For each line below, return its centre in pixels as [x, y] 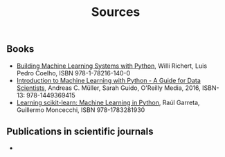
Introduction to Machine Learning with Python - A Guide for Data [109, 80]
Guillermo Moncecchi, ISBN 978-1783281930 [81, 110]
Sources [116, 12]
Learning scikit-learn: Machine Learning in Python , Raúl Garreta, [108, 102]
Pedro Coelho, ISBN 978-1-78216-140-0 [73, 73]
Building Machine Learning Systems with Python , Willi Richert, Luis [112, 66]
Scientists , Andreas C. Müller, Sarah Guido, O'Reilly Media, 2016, [109, 88]
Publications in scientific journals [80, 131]
